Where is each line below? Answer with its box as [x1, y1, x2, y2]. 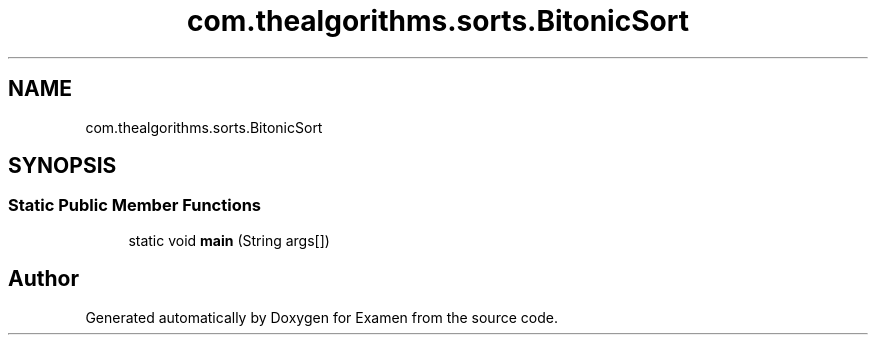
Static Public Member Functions [8, 195, 262, 216]
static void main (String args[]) [128, 231, 330, 249]
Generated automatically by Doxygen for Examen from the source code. [85, 308, 558, 326]
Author [8, 266, 79, 292]
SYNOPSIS [8, 153, 117, 179]
